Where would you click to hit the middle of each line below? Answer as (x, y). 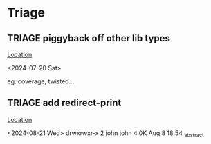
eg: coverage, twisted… (41, 81)
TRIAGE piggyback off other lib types (89, 38)
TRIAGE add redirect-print (64, 103)
